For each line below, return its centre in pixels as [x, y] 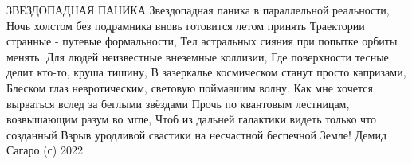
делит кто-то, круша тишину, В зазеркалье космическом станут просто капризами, [206, 72]
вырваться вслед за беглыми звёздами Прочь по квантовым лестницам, [178, 103]
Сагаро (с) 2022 [45, 150]
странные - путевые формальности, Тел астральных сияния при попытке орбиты [202, 41]
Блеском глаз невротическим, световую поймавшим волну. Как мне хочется [190, 87]
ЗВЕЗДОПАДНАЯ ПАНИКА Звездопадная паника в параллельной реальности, [198, 10]
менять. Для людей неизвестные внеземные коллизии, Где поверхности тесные [198, 56]
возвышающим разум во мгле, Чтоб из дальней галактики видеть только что [192, 119]
